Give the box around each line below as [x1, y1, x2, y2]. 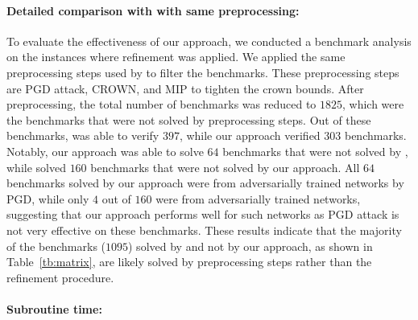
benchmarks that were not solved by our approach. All [90, 158, 360, 175]
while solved [6, 158, 66, 175]
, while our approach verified [179, 127, 321, 144]
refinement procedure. [6, 269, 114, 285]
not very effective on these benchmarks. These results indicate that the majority [6, 221, 402, 238]
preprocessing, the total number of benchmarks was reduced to [6, 96, 317, 113]
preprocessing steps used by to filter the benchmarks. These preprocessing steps [6, 64, 399, 80]
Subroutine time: [6, 300, 102, 317]
